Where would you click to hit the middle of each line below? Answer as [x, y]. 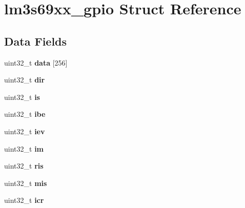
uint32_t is [22, 97]
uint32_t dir [25, 80]
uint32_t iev [25, 131]
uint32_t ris [24, 166]
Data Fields [36, 41]
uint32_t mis [26, 183]
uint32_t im [24, 148]
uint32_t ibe [25, 114]
